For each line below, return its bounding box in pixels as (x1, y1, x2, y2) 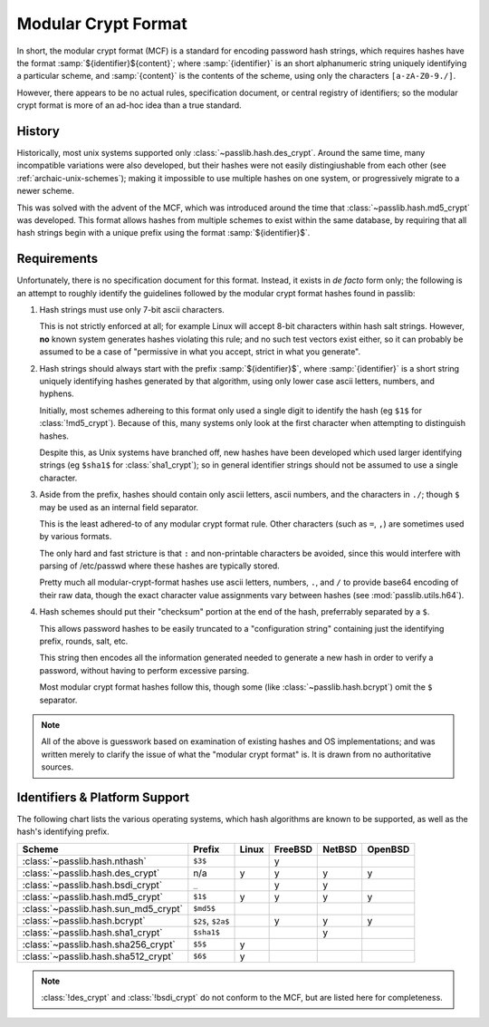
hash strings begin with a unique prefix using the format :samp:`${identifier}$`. (16, 228, 311, 238)
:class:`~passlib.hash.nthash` (22, 855, 147, 867)
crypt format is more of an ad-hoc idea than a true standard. (16, 100, 242, 111)
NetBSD (322, 843, 358, 856)
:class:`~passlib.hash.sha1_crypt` (22, 925, 163, 938)
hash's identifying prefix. (16, 826, 110, 838)
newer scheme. (16, 186, 75, 197)
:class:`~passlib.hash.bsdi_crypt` (22, 878, 163, 891)
